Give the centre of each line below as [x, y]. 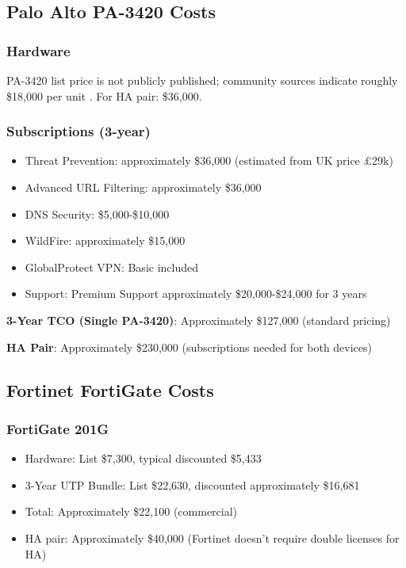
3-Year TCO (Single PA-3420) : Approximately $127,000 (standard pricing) [199, 320]
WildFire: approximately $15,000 [105, 240]
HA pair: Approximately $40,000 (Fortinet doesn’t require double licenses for [212, 538]
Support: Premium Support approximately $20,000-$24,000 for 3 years [196, 294]
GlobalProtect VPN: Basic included [111, 267]
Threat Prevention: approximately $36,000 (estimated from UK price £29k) [209, 160]
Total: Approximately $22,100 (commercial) [131, 511]
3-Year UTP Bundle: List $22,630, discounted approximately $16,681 [192, 484]
